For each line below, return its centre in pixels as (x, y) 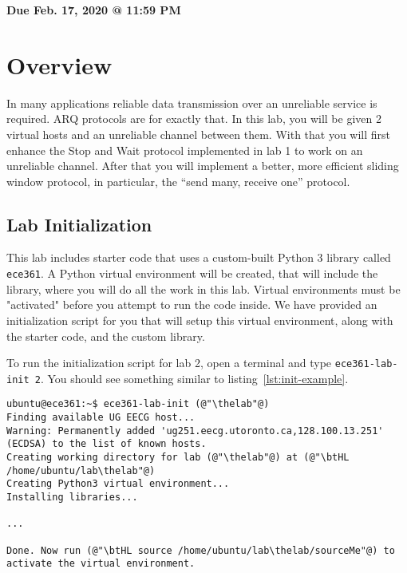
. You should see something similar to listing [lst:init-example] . (194, 378)
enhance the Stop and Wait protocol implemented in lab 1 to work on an (185, 150)
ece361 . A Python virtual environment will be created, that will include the (192, 273)
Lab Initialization (79, 224)
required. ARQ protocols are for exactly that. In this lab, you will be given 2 (194, 119)
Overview (59, 64)
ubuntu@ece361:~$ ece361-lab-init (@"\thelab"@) (138, 404)
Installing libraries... (72, 498)
